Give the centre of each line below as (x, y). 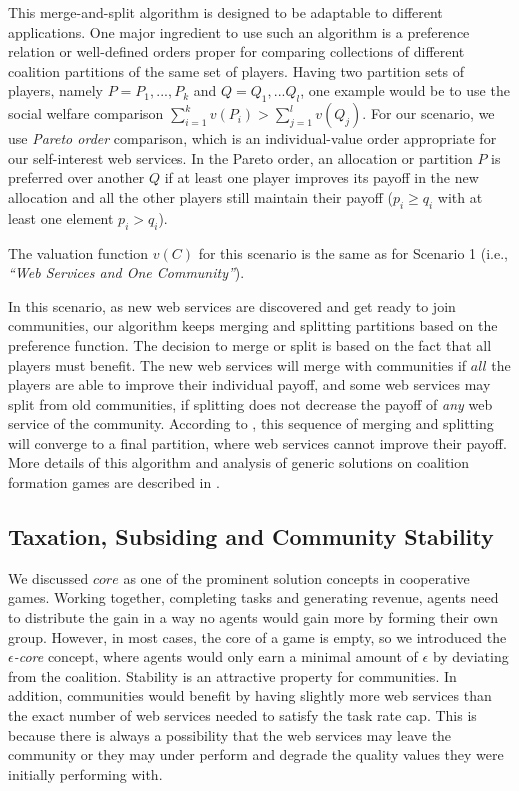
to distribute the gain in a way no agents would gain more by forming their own (253, 617)
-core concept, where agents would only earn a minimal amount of (215, 656)
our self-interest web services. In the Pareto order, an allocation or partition (240, 157)
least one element (61, 217)
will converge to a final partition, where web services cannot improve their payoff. (257, 442)
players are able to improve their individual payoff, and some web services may (249, 384)
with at (460, 196)
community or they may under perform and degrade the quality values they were (256, 754)
